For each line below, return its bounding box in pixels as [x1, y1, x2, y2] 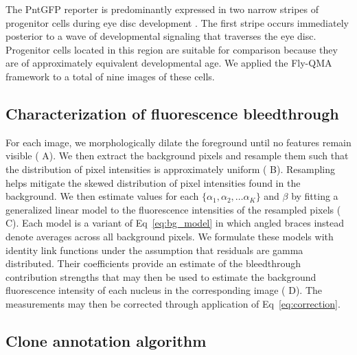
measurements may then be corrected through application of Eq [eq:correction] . [5, 296, 341, 310]
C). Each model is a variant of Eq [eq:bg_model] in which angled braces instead [5, 216, 345, 230]
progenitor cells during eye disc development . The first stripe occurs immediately [5, 15, 349, 30]
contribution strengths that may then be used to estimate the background [5, 269, 316, 284]
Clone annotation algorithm [5, 330, 207, 351]
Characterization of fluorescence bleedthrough [5, 102, 339, 124]
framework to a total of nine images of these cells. [5, 69, 215, 83]
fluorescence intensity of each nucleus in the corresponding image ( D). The [5, 283, 323, 297]
